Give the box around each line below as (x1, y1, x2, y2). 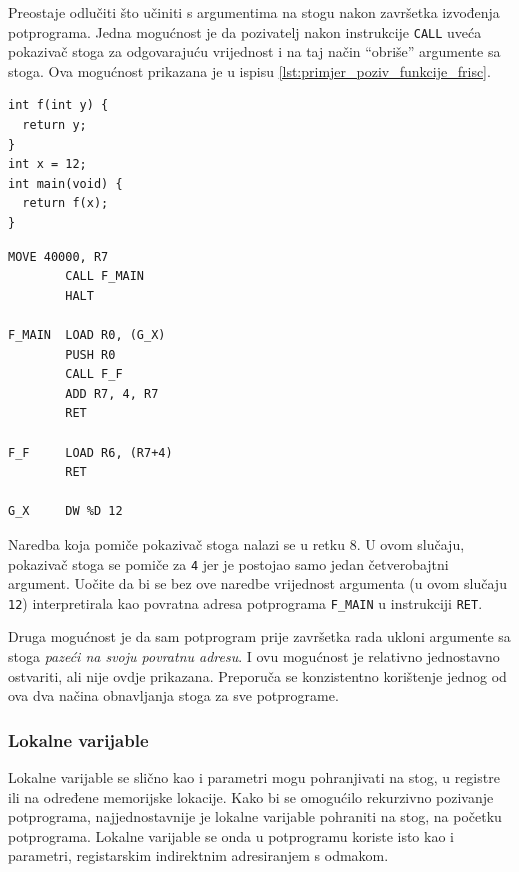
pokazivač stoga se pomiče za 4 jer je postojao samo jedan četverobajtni (8, 553, 449, 574)
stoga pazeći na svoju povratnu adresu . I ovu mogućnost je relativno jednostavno (8, 646, 500, 666)
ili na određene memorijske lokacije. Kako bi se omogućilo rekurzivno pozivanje (8, 786, 494, 807)
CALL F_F (65, 367, 123, 382)
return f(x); (22, 196, 109, 211)
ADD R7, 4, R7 (65, 386, 159, 401)
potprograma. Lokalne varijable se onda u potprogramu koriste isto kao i (8, 825, 454, 846)
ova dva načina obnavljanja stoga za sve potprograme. (8, 685, 339, 706)
